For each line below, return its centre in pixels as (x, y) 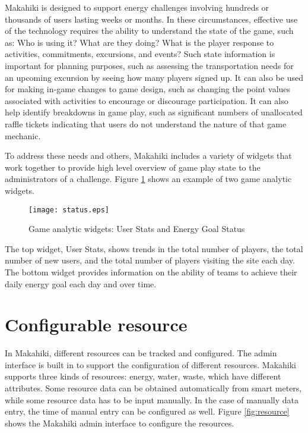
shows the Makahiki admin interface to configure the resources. (120, 423)
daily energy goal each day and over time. (81, 283)
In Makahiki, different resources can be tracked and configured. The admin (141, 353)
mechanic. (23, 135)
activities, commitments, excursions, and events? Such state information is (140, 54)
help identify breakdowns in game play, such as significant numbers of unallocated (154, 112)
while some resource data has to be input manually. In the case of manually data (152, 399)
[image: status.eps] (69, 210)
